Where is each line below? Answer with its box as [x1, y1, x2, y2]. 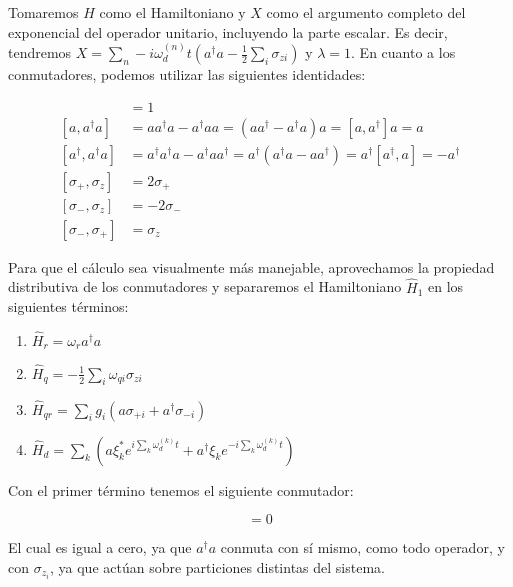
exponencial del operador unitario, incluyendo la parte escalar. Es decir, [8, 21, 448, 42]
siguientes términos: [8, 296, 129, 317]
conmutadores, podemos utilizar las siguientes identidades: [8, 64, 366, 84]
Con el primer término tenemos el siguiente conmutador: [8, 479, 354, 500]
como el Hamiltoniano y [99, 2, 246, 22]
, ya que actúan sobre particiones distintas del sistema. [49, 556, 385, 577]
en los [427, 276, 464, 297]
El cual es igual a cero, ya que [8, 537, 192, 558]
